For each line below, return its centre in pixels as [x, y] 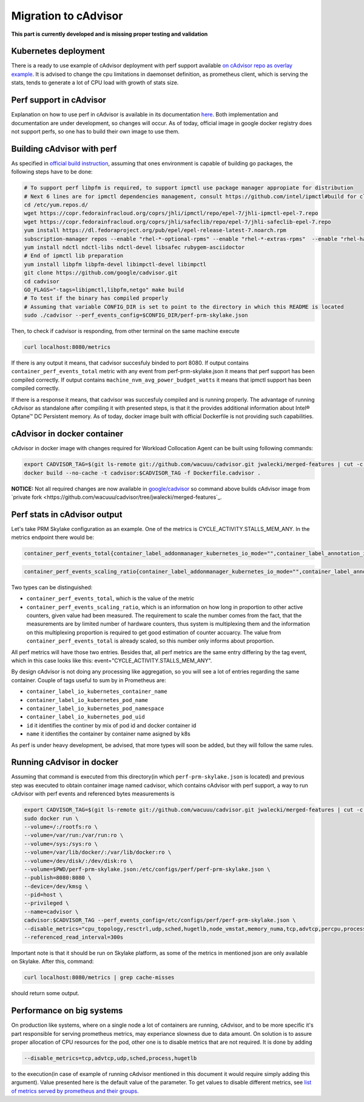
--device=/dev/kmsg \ [56, 886]
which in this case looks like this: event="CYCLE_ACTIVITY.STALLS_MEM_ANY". [112, 660]
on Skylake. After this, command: [52, 961]
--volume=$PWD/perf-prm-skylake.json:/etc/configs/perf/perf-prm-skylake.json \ [147, 869]
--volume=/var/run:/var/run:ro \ [74, 835]
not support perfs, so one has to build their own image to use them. [96, 131]
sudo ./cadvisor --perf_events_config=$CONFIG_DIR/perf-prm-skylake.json [136, 315]
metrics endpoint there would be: [52, 538]
